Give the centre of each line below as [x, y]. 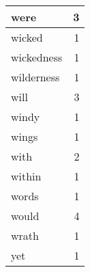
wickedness [37, 57]
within [26, 176]
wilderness [35, 77]
